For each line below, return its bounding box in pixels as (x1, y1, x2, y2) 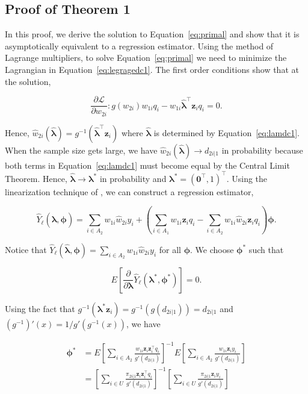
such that (248, 243, 284, 255)
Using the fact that (5, 302, 75, 314)
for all (159, 243, 181, 255)
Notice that (5, 243, 47, 255)
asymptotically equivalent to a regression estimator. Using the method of (5, 39, 274, 52)
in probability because (221, 143, 303, 156)
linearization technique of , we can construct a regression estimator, (5, 185, 254, 198)
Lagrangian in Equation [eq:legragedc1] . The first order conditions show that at (5, 63, 299, 75)
